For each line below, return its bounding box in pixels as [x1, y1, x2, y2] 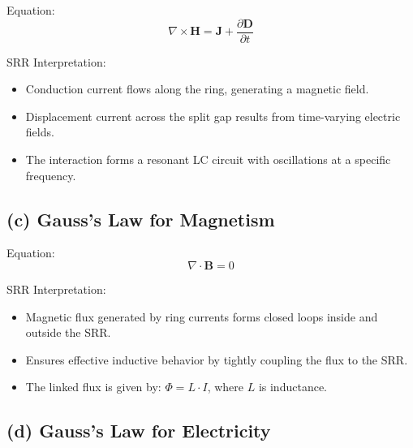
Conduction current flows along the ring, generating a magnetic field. [25, 80, 369, 97]
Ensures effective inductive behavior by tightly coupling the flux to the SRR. [25, 351, 408, 368]
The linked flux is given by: [25, 378, 161, 395]
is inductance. [258, 378, 327, 395]
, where [207, 378, 244, 395]
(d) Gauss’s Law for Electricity [6, 418, 271, 443]
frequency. [25, 166, 76, 183]
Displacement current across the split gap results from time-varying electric [25, 107, 401, 124]
